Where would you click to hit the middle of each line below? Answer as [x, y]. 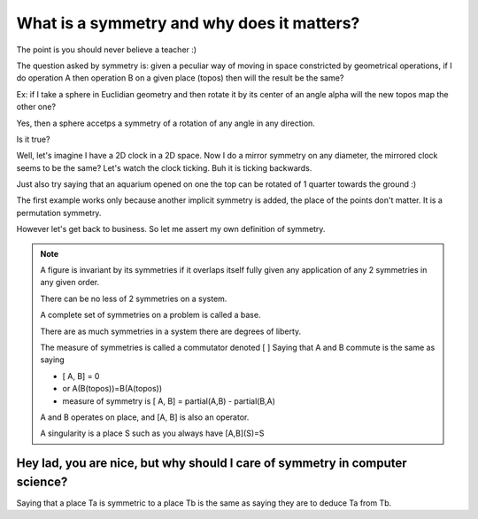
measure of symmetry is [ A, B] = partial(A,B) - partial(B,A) [169, 401]
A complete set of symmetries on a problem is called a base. [150, 315]
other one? [36, 107]
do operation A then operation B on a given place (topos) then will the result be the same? [180, 78]
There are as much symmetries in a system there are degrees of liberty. [171, 331]
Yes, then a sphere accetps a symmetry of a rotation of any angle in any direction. [166, 123]
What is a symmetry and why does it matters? [188, 23]
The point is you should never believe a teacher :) [107, 50]
